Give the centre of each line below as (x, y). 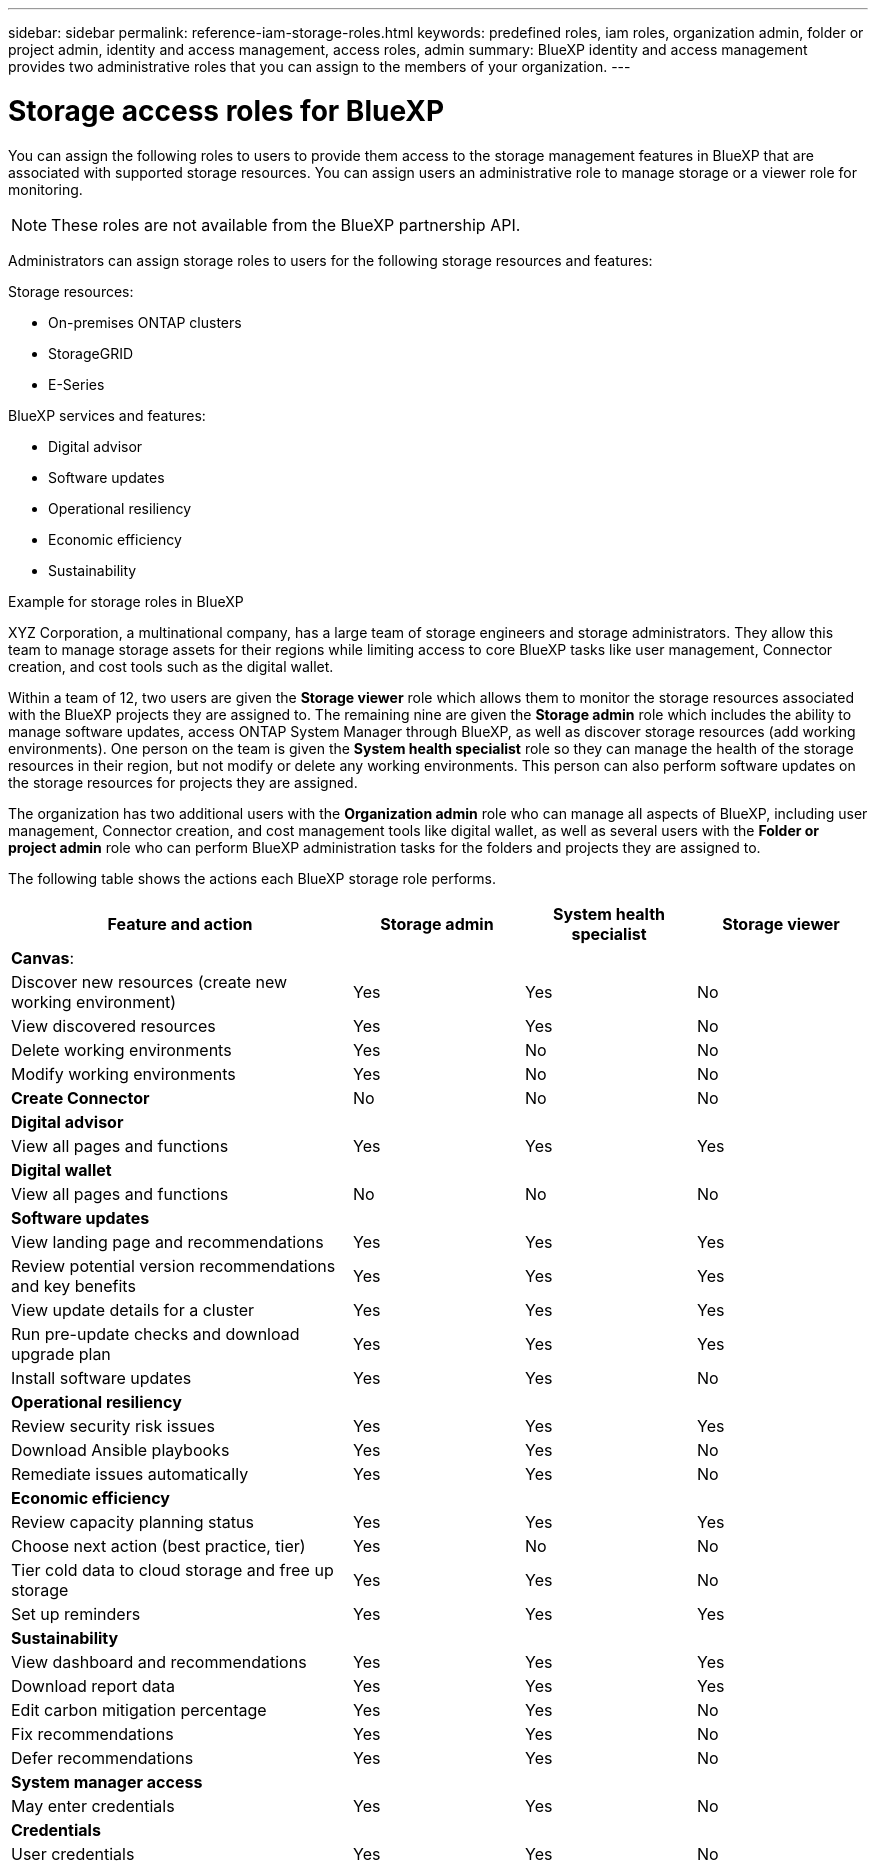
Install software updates (101, 1377)
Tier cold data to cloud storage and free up (172, 1569)
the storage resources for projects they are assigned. (183, 782)
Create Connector (80, 1097)
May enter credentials (93, 1805)
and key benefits (73, 1285)
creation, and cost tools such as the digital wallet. (171, 666)
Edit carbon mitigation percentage (139, 1709)
